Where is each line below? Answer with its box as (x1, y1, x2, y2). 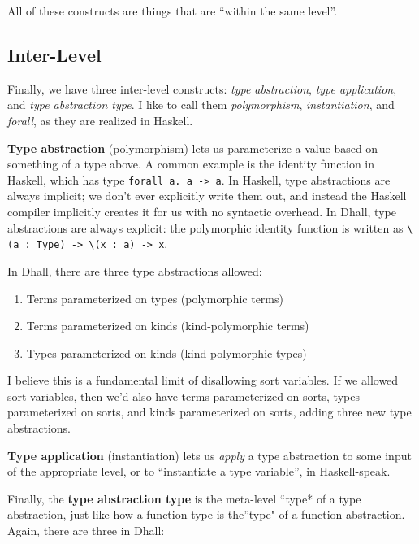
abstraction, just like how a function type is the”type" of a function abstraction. (7, 506, 405, 523)
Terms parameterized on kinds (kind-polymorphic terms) (26, 317, 309, 334)
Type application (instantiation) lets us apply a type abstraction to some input (7, 446, 412, 463)
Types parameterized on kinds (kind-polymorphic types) (26, 344, 307, 361)
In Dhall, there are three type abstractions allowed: (7, 262, 262, 279)
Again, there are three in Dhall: (7, 522, 165, 539)
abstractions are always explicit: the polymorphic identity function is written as (7, 219, 404, 236)
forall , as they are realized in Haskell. (7, 111, 193, 128)
